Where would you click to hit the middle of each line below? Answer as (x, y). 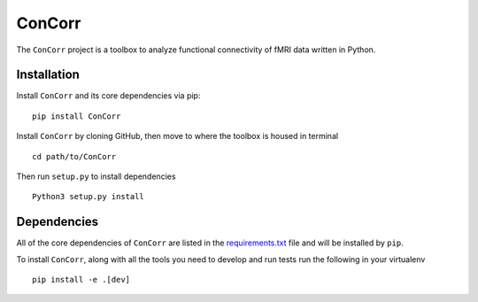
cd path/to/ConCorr (74, 156)
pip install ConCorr (77, 116)
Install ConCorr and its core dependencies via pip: (108, 96)
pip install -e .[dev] (81, 280)
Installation (48, 75)
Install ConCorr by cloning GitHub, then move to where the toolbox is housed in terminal (177, 136)
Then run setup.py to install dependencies (96, 176)
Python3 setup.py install (89, 197)
